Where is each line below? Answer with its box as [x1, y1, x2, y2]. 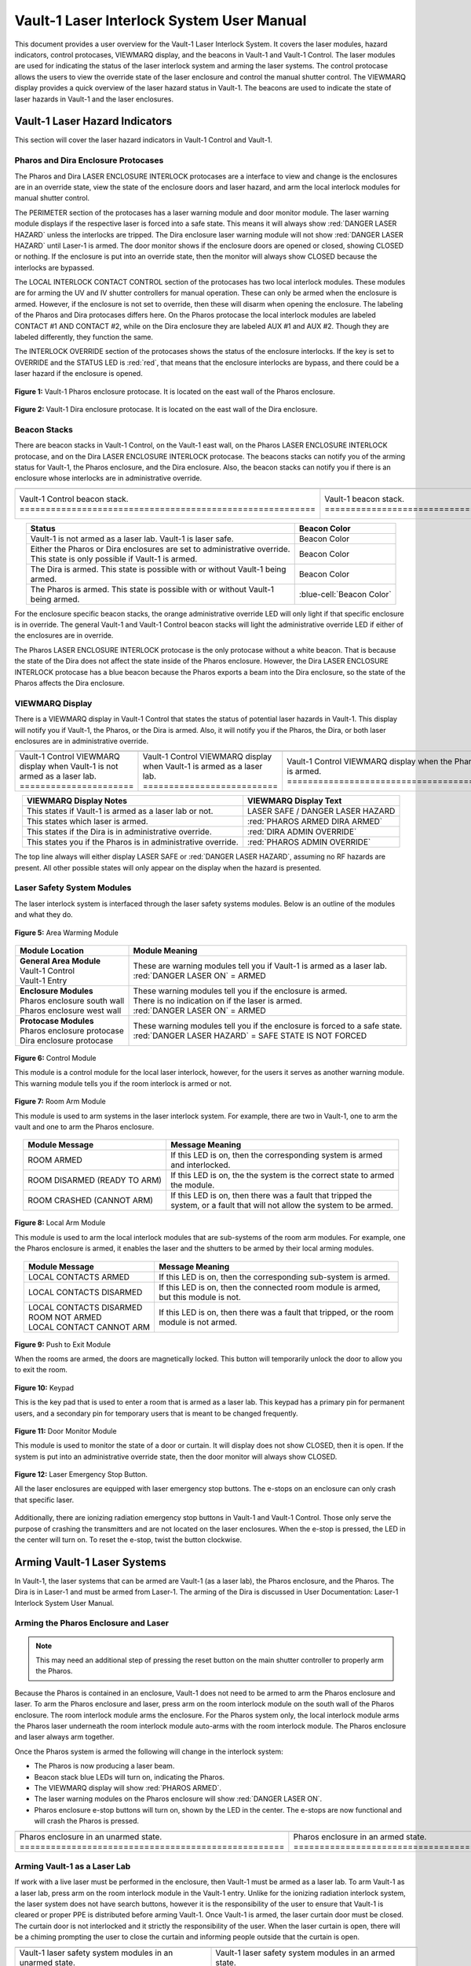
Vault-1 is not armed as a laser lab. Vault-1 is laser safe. [30, 533, 235, 544]
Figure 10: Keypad [14, 1382, 75, 1392]
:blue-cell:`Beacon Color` [298, 588, 392, 599]
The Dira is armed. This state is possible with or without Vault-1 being [30, 563, 287, 574]
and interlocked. [170, 1160, 231, 1171]
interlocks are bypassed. [14, 263, 94, 272]
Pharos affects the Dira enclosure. [14, 679, 125, 688]
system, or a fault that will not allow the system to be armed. [170, 1200, 394, 1211]
